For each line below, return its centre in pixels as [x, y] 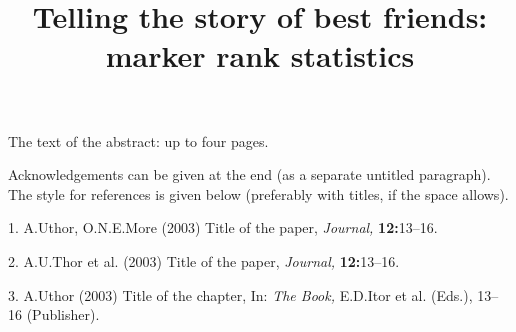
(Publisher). [63, 314]
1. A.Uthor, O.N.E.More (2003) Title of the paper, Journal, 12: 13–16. [223, 227]
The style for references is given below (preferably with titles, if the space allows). [258, 193]
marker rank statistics [260, 55]
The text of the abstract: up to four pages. [138, 140]
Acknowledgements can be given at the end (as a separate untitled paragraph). [249, 174]
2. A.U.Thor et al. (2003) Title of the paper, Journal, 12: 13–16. [204, 260]
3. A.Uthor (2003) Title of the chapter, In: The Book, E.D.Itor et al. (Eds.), [240, 294]
